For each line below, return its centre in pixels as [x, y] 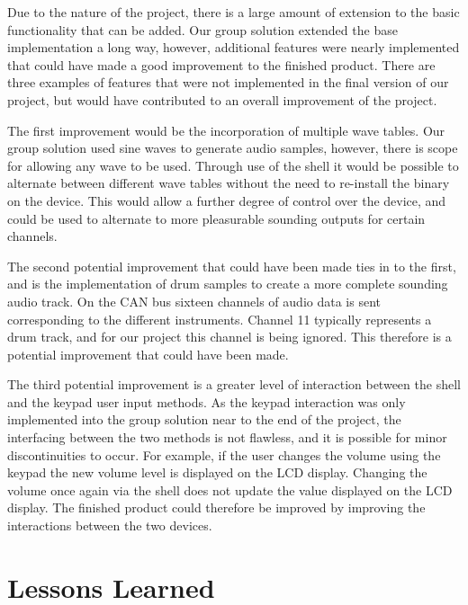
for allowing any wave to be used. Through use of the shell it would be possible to [233, 165]
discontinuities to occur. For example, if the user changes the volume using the [224, 454]
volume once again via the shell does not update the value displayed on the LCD [230, 489]
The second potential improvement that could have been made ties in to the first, [232, 266]
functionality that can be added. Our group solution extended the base [202, 29]
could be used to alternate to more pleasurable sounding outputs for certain [216, 218]
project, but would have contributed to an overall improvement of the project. [222, 99]
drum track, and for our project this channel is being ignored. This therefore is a [229, 337]
